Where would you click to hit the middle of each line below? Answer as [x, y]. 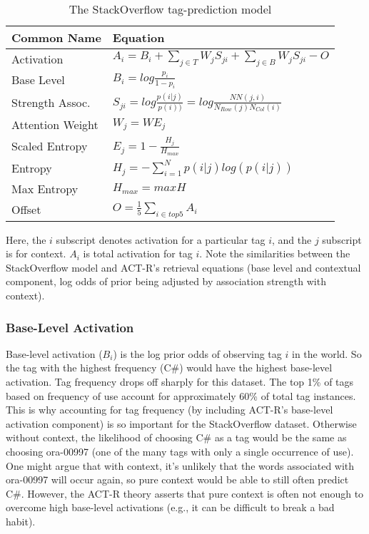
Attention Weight [55, 124]
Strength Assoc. [51, 102]
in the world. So [327, 353]
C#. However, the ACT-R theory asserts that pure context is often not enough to [185, 493]
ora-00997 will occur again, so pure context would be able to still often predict [177, 479]
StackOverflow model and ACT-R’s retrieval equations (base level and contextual [183, 267]
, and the [292, 239]
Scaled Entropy [50, 146]
